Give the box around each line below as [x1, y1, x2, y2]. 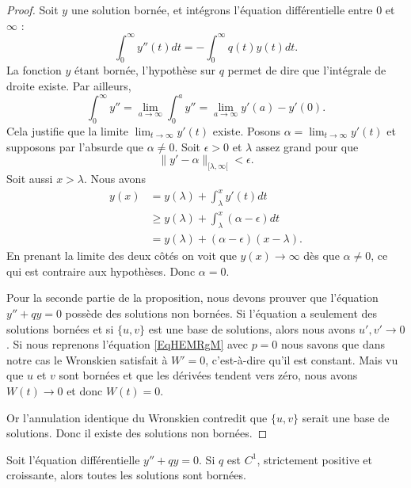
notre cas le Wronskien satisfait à [6, 351, 168, 368]
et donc [67, 382, 103, 398]
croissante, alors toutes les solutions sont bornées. [6, 467, 246, 483]
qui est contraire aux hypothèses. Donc [6, 262, 196, 279]
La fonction [6, 62, 62, 78]
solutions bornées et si [6, 320, 114, 337]
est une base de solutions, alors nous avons [148, 320, 356, 337]
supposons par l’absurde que [6, 138, 144, 154]
